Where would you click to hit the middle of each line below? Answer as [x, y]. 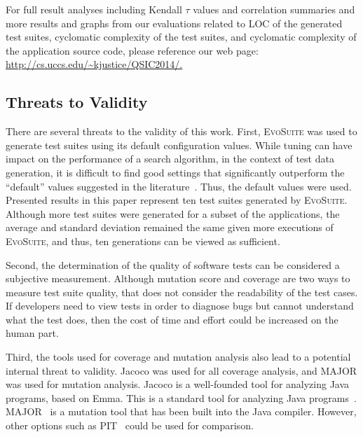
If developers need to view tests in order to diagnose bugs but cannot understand [180, 306]
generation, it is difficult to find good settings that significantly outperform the [175, 172]
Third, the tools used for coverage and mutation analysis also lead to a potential [178, 357]
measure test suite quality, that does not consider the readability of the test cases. [182, 292]
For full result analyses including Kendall [94, 9]
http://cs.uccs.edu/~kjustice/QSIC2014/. [94, 64]
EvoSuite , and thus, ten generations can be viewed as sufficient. [143, 241]
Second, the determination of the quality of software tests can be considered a [173, 264]
